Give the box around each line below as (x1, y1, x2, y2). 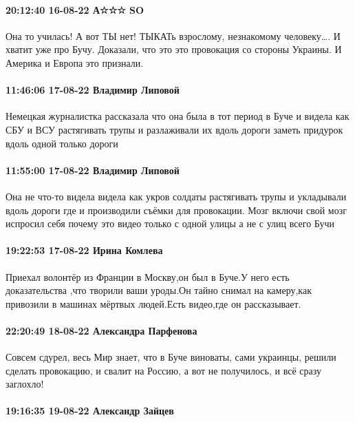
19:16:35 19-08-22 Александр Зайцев (6, 403, 174, 418)
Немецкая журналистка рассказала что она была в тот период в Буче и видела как (6, 109, 349, 123)
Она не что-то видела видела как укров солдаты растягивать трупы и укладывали (6, 189, 347, 203)
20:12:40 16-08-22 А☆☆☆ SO (6, 2, 144, 17)
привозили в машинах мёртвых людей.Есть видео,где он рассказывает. (6, 296, 301, 310)
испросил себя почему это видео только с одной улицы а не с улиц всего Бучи (6, 216, 335, 231)
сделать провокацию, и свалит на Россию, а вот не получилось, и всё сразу (6, 363, 321, 377)
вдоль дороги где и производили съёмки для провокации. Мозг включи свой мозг (6, 202, 347, 217)
